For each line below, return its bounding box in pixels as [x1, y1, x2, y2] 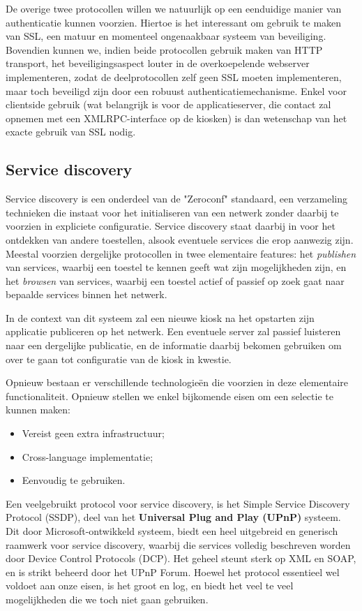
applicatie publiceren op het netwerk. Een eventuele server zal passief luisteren [6, 324, 341, 339]
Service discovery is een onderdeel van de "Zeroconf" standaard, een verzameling [6, 191, 348, 206]
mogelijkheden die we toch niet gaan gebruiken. [6, 591, 209, 606]
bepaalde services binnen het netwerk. [6, 287, 167, 302]
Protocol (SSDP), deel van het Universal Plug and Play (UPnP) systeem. [6, 510, 341, 524]
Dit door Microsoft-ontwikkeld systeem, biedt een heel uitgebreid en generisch [6, 524, 338, 538]
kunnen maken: [6, 402, 70, 417]
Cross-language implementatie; [22, 449, 153, 464]
